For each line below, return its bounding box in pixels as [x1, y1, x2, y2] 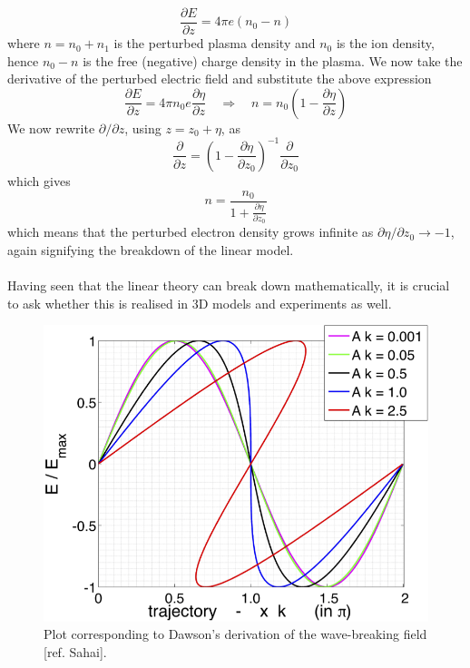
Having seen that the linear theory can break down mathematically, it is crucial [7, 276, 450, 295]
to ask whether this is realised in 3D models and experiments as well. [7, 293, 392, 312]
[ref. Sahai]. [44, 642, 107, 661]
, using [124, 118, 162, 137]
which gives [7, 171, 71, 190]
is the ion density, [336, 34, 435, 53]
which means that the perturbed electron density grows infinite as [7, 222, 374, 241]
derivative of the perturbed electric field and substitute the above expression [7, 69, 432, 88]
